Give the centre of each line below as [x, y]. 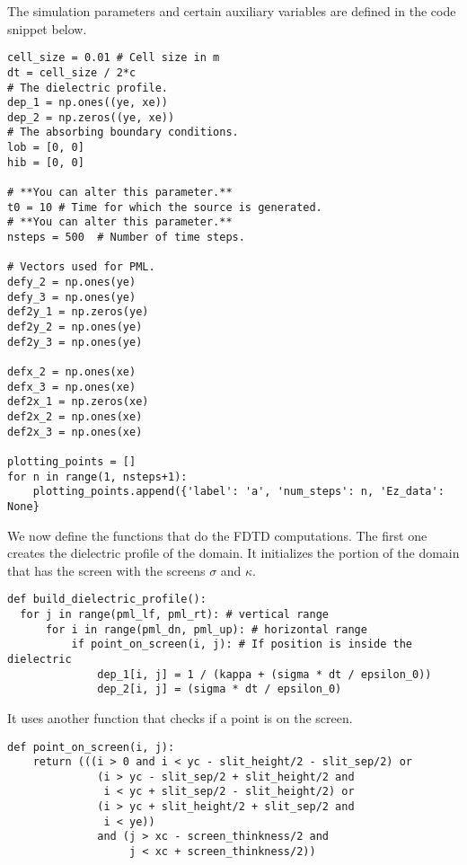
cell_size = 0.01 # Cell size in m [114, 58]
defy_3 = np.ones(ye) [72, 297]
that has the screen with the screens [106, 570]
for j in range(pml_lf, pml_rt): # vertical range [174, 614]
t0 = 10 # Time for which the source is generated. [165, 207]
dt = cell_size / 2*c [72, 72]
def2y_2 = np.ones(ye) [75, 327]
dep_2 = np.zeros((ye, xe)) [91, 117]
